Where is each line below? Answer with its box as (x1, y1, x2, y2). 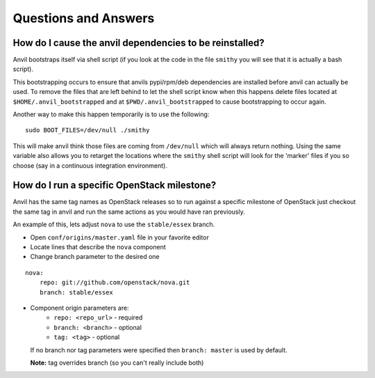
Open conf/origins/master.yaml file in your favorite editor (30, 233, 210, 242)
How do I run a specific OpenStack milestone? (12, 180, 217, 191)
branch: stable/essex (39, 288, 114, 296)
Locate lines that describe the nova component (30, 243, 166, 251)
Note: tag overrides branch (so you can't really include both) (30, 359, 204, 367)
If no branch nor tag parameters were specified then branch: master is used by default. (30, 345, 287, 354)
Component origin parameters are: (30, 304, 129, 312)
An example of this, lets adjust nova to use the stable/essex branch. (12, 220, 215, 229)
